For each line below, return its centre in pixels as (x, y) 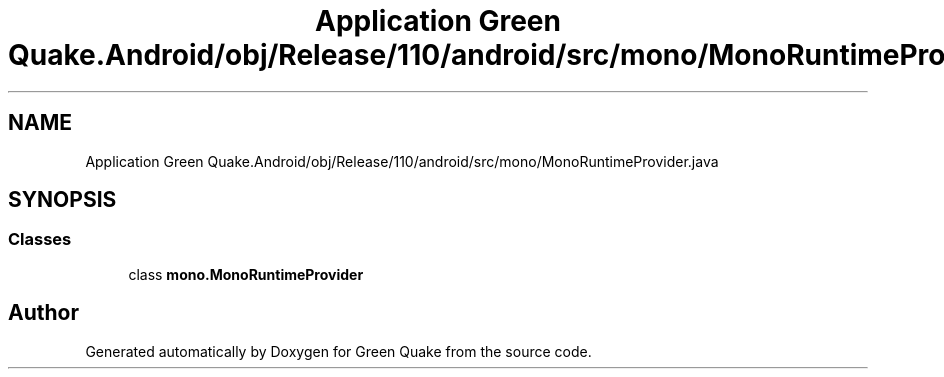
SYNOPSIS (62, 200)
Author (43, 313)
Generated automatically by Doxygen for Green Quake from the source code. (338, 351)
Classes (40, 239)
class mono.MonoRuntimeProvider (246, 274)
